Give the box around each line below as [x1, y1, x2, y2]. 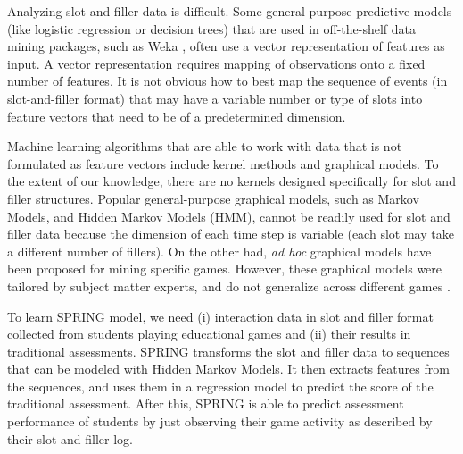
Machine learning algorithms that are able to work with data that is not [7, 137, 402, 156]
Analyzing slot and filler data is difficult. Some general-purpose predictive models [7, 2, 452, 20]
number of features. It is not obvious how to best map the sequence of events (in [7, 71, 448, 90]
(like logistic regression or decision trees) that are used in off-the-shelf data [7, 19, 417, 38]
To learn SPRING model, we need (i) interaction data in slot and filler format [7, 307, 434, 325]
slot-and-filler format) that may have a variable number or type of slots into [7, 88, 423, 107]
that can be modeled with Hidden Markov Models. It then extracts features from [7, 359, 450, 378]
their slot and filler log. [7, 429, 133, 448]
